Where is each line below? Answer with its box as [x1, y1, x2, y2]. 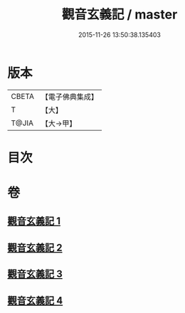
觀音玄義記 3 [7, 268, 63, 280]
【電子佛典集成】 [41, 92, 98, 102]
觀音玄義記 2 [7, 241, 63, 253]
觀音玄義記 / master [61, 6, 178, 23]
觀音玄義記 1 [7, 215, 61, 228]
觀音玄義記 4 [7, 295, 63, 307]
